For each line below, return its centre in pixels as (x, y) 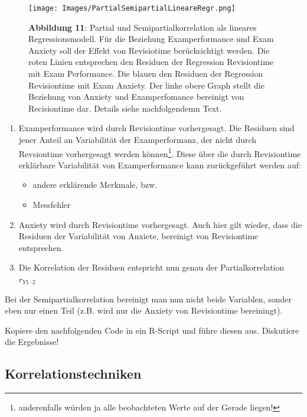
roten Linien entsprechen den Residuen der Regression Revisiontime (151, 62)
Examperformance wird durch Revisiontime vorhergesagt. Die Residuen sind (156, 128)
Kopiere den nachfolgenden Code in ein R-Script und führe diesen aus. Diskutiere (152, 330)
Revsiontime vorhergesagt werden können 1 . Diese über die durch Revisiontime (160, 152)
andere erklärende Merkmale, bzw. (95, 185)
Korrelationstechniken (73, 374)
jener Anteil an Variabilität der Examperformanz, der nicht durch (138, 139)
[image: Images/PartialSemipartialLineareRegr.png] (132, 8)
